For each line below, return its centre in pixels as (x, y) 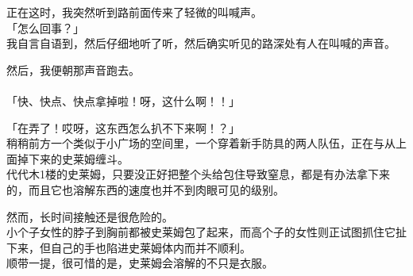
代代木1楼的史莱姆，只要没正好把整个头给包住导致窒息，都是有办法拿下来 (198, 174)
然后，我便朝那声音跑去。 (73, 69)
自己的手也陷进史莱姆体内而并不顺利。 (151, 247)
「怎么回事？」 (45, 27)
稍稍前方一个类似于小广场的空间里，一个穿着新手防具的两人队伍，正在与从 (201, 143)
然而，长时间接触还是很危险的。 (90, 216)
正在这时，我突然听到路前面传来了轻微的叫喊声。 (134, 12)
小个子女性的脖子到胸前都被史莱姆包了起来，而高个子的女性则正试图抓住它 (201, 232)
